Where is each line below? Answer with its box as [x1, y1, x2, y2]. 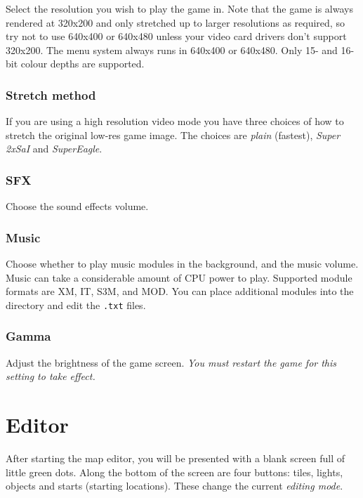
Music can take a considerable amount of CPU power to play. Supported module [6, 270, 352, 284]
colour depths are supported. [20, 56, 145, 71]
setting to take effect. [6, 369, 95, 384]
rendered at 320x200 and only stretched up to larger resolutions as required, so [6, 15, 345, 30]
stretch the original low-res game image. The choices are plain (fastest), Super [6, 127, 341, 142]
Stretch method [6, 86, 96, 103]
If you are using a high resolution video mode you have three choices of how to [6, 114, 344, 129]
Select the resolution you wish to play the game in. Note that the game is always [6, 1, 353, 15]
